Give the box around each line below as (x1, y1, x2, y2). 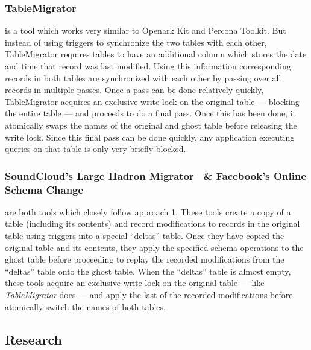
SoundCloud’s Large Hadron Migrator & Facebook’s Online (5, 168, 307, 183)
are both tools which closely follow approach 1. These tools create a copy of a (5, 205, 291, 218)
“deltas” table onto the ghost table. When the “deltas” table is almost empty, (5, 264, 291, 277)
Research (5, 329, 62, 348)
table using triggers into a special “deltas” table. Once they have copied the (5, 229, 284, 242)
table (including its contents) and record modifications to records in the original (5, 217, 300, 230)
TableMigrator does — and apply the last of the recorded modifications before (5, 288, 293, 301)
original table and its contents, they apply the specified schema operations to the (5, 241, 304, 253)
